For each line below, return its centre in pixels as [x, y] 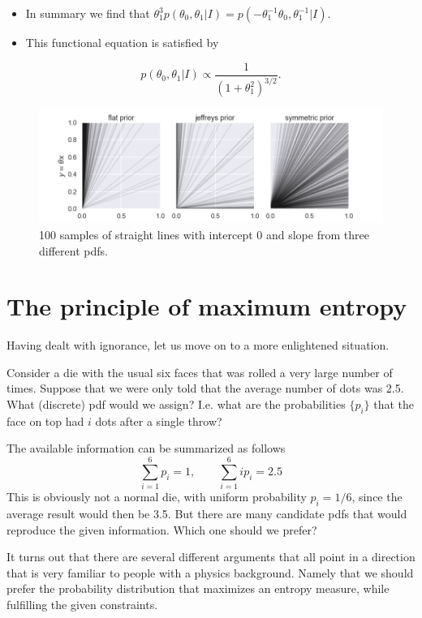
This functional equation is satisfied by [122, 42]
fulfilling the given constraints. [82, 604]
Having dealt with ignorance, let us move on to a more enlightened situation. [198, 345]
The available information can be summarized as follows [146, 448]
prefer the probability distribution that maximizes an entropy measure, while [198, 588]
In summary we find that [88, 13]
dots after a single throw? [159, 421]
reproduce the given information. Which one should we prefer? [162, 529]
